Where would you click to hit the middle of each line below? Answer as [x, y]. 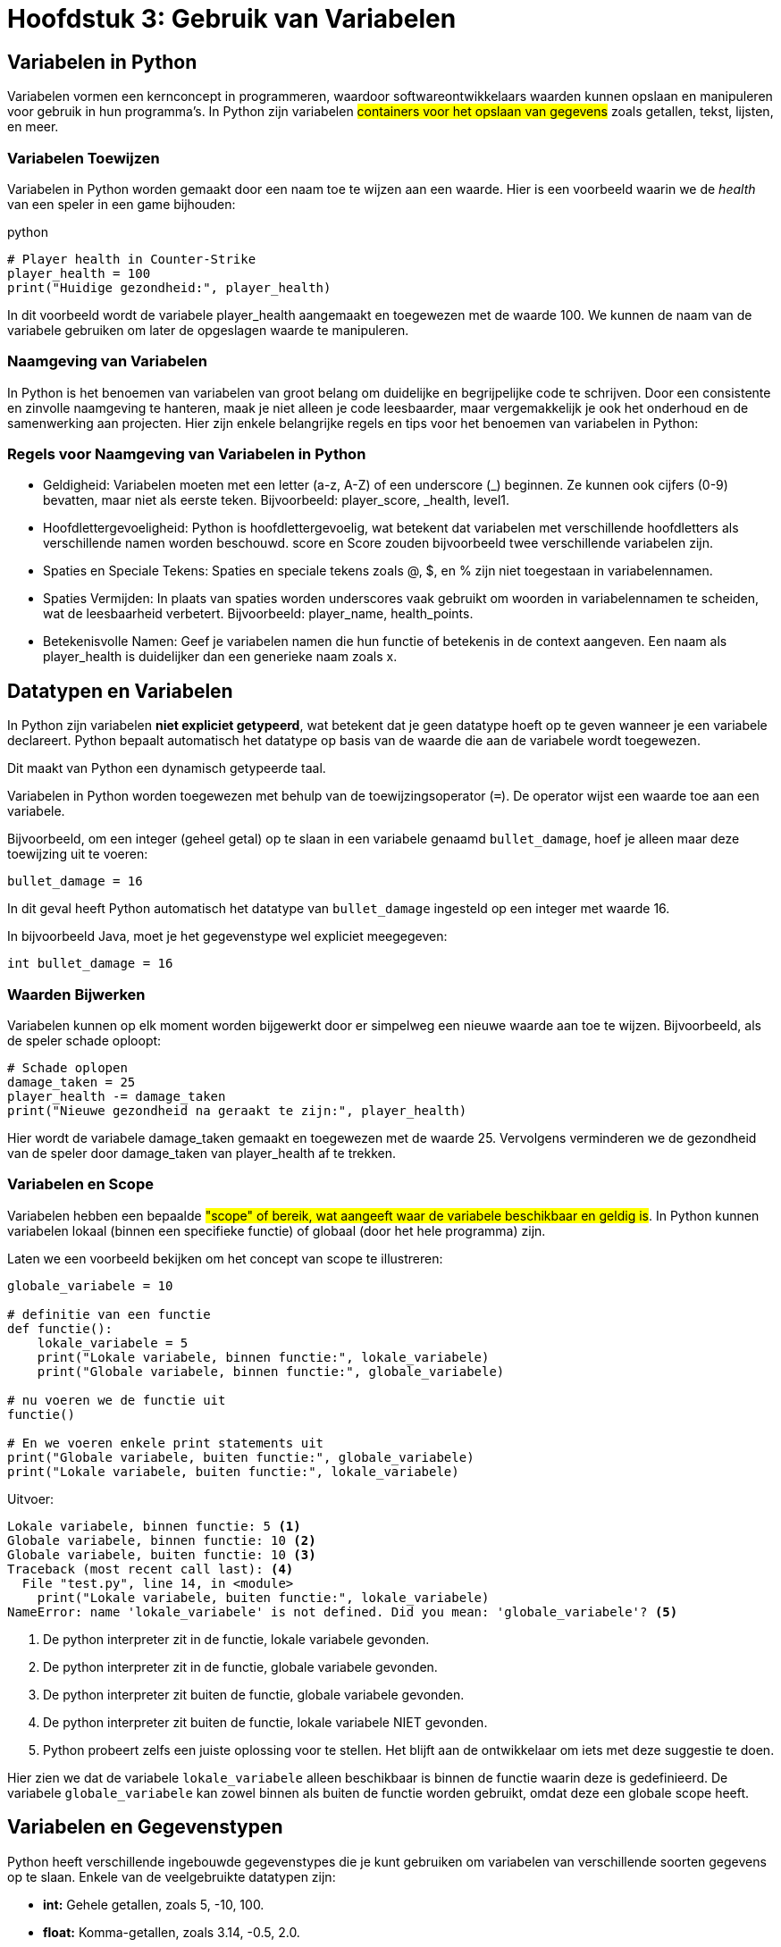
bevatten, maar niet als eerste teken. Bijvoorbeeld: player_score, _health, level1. [277, 500]
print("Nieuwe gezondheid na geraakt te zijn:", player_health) [237, 1111]
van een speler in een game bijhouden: [122, 204]
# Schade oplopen [67, 1068]
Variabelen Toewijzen [84, 158]
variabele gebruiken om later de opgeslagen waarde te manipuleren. [208, 330]
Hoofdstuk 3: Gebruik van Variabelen [232, 19]
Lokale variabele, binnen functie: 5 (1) [154, 1526]
